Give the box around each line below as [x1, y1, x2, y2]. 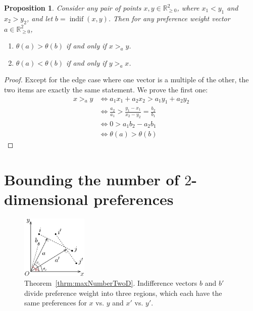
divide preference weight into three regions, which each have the [24, 287, 222, 298]
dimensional [4, 189, 88, 210]
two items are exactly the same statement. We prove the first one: [4, 84, 208, 94]
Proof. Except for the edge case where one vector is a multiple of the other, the [4, 74, 249, 85]
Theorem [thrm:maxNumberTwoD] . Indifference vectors [24, 278, 197, 288]
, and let [26, 13, 53, 23]
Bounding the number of [4, 169, 179, 190]
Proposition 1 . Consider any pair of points [4, 3, 141, 13]
